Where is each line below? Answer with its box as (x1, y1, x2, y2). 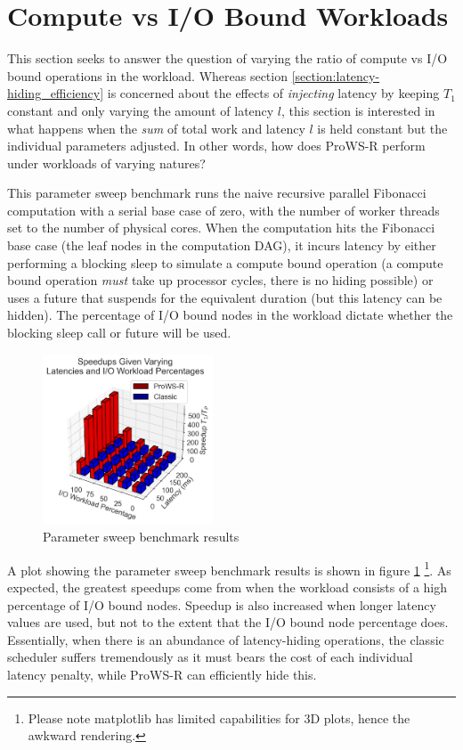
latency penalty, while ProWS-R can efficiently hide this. (7, 665, 317, 684)
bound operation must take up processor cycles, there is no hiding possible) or (7, 271, 434, 289)
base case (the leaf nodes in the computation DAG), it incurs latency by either (7, 236, 436, 255)
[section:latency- (291, 66, 380, 85)
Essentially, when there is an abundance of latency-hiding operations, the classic (7, 630, 444, 648)
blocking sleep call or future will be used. (7, 323, 231, 342)
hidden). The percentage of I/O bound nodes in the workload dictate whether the (7, 306, 453, 324)
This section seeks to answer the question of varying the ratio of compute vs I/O (7, 49, 448, 68)
